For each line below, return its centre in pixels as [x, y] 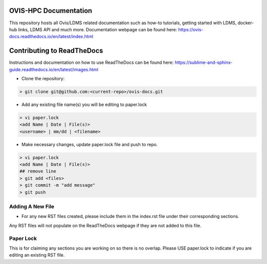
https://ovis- [191, 29]
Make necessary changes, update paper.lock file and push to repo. [90, 144]
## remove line [38, 171]
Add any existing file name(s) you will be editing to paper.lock [84, 105]
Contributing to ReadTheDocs [56, 51]
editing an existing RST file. [37, 255]
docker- [246, 23]
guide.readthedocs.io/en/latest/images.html [54, 69]
